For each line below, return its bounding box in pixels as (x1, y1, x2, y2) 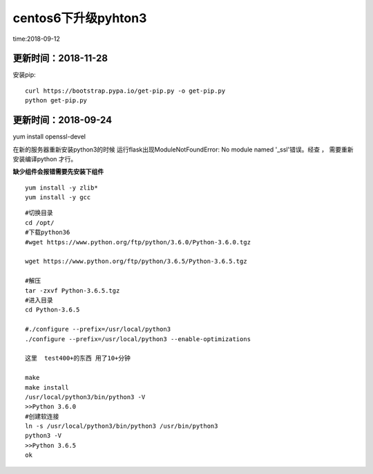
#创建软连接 (25, 412, 59, 420)
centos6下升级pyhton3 (12, 10, 147, 26)
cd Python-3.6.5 (25, 306, 80, 314)
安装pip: (12, 71, 36, 79)
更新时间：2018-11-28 (12, 53, 108, 64)
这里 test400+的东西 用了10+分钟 (25, 354, 131, 363)
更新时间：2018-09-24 (12, 114, 113, 126)
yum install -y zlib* (25, 183, 98, 192)
